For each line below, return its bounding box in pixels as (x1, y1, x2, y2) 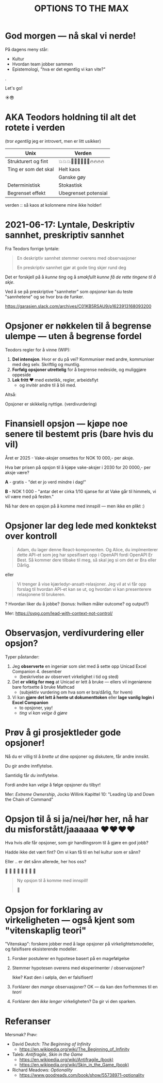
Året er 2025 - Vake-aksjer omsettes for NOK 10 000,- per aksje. (5, 455, 134, 461)
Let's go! (5, 85, 23, 91)
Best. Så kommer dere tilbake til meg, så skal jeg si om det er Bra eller (16, 557, 157, 563)
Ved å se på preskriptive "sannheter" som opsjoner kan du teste (5, 289, 133, 294)
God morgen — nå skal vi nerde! (5, 30, 136, 41)
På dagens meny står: (5, 46, 49, 52)
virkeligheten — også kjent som (5, 914, 135, 926)
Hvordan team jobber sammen (12, 61, 73, 67)
